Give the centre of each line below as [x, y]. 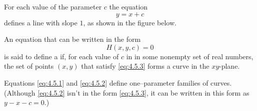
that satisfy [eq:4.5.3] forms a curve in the [145, 66]
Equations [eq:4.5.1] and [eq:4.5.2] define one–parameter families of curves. [118, 82]
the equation [128, 6]
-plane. [229, 66]
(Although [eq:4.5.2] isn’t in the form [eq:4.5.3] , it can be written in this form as [127, 92]
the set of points [29, 66]
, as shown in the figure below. [130, 22]
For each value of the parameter [53, 6]
